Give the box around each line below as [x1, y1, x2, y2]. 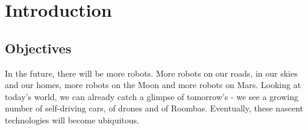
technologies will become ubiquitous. [5, 113, 139, 126]
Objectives [5, 38, 72, 57]
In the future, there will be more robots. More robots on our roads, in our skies [5, 66, 298, 79]
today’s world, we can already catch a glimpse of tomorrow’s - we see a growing [5, 90, 298, 102]
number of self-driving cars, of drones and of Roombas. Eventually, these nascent [5, 102, 303, 114]
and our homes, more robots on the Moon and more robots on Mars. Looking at [5, 78, 301, 91]
